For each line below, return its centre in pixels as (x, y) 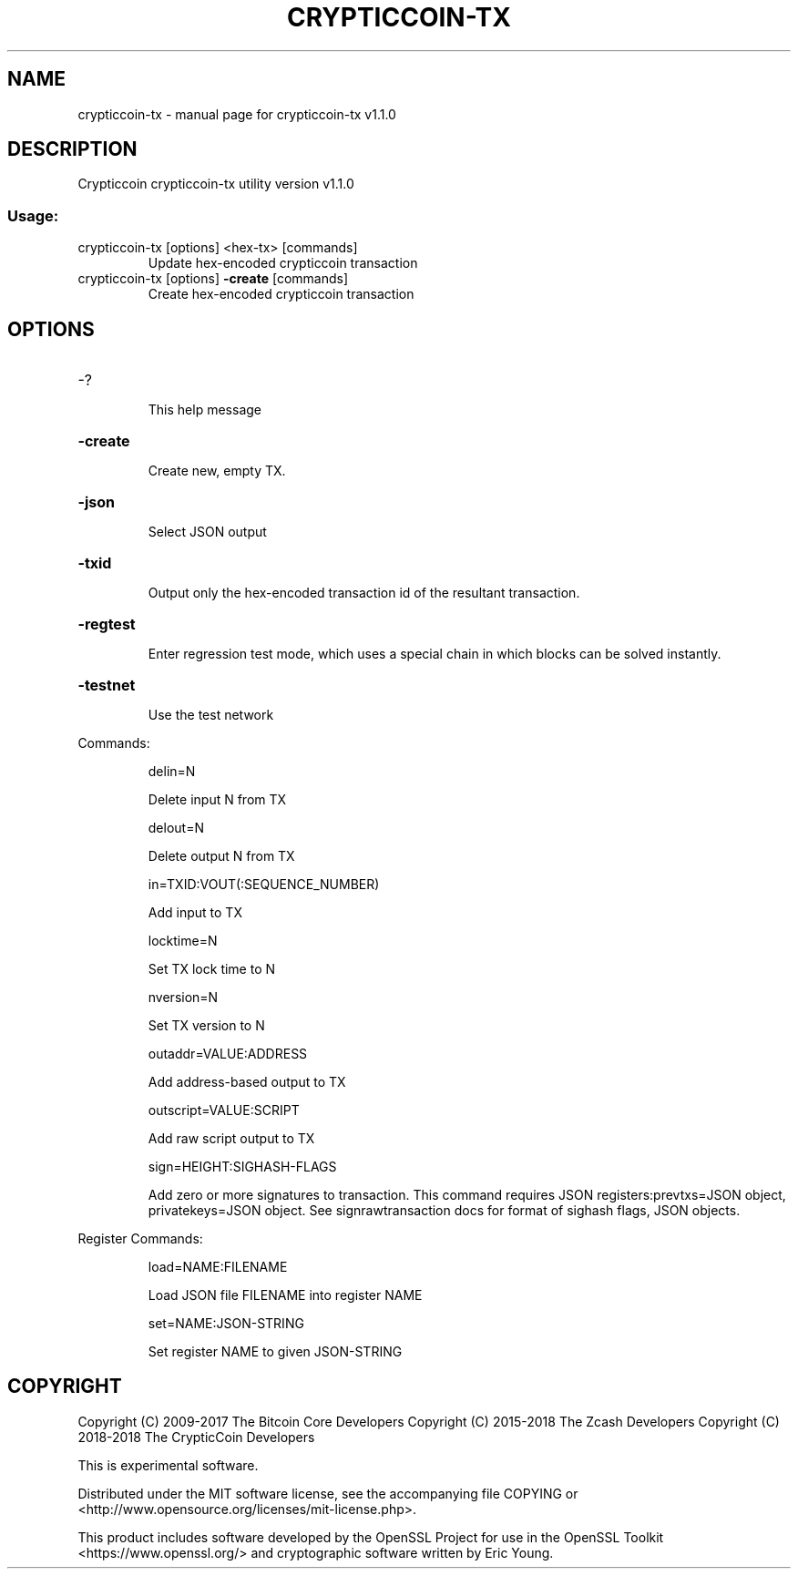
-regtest (107, 624)
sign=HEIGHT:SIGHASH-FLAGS (242, 1167)
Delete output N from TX (221, 856)
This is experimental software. (168, 1465)
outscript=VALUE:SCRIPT (224, 1110)
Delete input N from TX (217, 800)
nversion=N (183, 998)
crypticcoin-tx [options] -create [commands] (213, 279)
